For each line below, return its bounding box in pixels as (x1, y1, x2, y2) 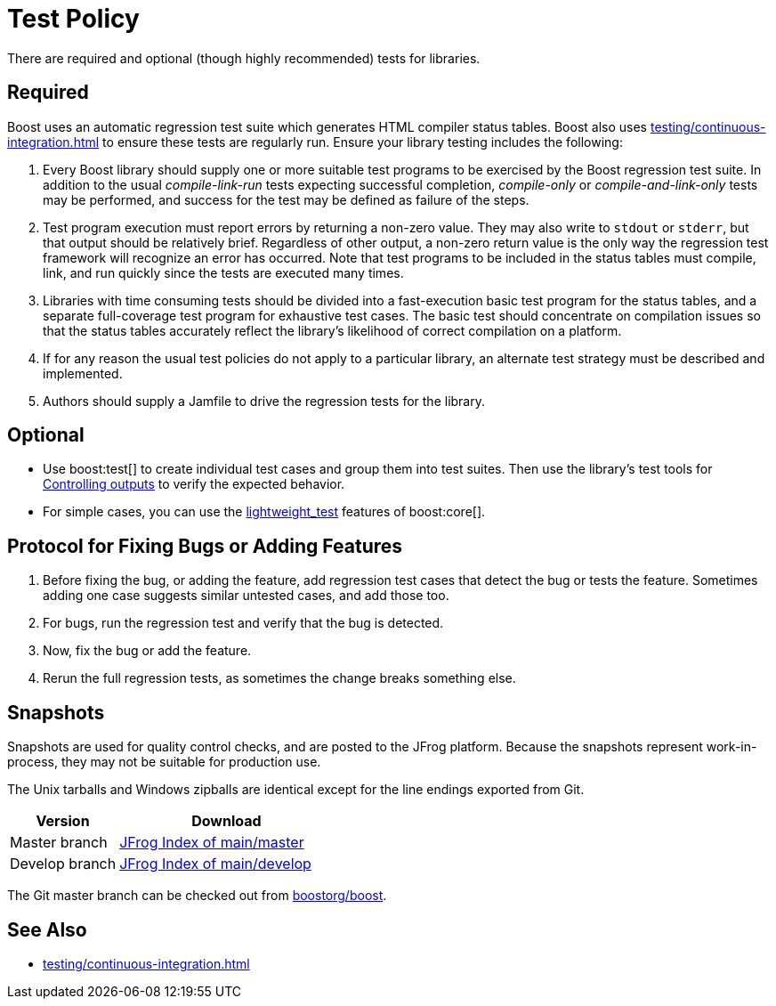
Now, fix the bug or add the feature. (43, 643, 252, 659)
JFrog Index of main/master (119, 833, 304, 852)
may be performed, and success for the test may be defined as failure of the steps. (43, 191, 529, 207)
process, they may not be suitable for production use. (7, 754, 321, 770)
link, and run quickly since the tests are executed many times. (43, 264, 404, 280)
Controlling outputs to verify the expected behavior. (43, 476, 345, 492)
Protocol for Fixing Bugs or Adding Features (7, 534, 403, 557)
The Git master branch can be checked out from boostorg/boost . (7, 888, 387, 904)
